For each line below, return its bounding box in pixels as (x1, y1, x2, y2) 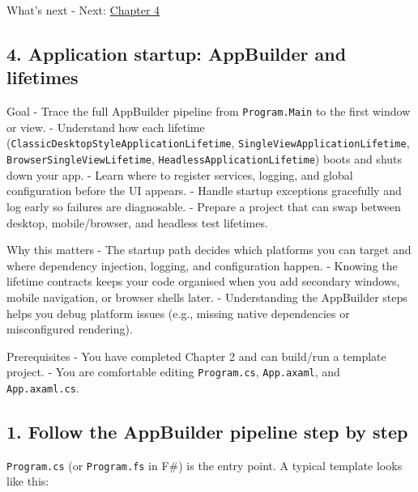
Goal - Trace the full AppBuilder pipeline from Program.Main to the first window (6, 103, 411, 120)
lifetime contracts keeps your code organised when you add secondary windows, (6, 273, 400, 290)
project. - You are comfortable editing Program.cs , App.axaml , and (6, 363, 340, 380)
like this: (6, 473, 49, 490)
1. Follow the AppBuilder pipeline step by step (6, 418, 408, 443)
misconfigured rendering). (6, 320, 133, 337)
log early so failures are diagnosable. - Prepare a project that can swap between (6, 197, 401, 214)
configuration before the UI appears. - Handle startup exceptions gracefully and (6, 182, 402, 199)
